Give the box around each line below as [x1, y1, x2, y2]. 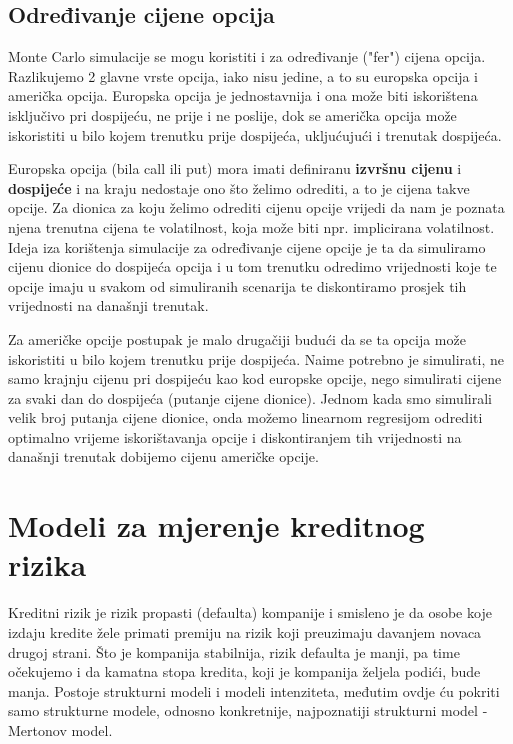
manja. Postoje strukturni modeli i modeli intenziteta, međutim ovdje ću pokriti [8, 680, 500, 701]
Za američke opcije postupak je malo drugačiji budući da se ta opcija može [8, 328, 466, 349]
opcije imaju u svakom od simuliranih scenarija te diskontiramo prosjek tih [8, 275, 467, 296]
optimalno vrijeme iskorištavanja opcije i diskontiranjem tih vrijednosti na [8, 426, 462, 447]
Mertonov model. [8, 719, 113, 740]
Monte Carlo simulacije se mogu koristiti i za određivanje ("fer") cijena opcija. [8, 46, 486, 67]
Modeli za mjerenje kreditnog [8, 505, 425, 546]
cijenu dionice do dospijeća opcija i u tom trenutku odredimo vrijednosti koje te [8, 256, 497, 277]
